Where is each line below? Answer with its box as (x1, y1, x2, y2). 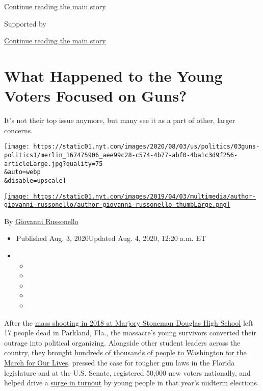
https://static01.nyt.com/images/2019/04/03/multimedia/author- (33, 192, 256, 200)
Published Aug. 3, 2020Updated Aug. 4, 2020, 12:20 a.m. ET (16, 233, 206, 243)
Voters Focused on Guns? (4, 85, 187, 106)
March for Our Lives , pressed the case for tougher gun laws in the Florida (4, 357, 235, 368)
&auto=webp (4, 168, 41, 176)
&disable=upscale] (4, 177, 66, 184)
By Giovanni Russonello (4, 215, 78, 226)
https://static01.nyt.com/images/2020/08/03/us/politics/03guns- (33, 143, 260, 151)
